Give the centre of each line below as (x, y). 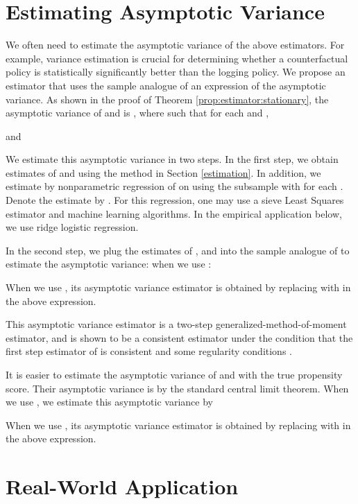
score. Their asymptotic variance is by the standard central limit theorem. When (177, 388)
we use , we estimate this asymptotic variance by (109, 402)
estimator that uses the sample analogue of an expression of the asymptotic (166, 85)
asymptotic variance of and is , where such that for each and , (137, 113)
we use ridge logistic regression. (72, 227)
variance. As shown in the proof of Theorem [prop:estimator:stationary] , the (167, 99)
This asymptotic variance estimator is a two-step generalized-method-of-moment (176, 324)
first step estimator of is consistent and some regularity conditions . (149, 351)
